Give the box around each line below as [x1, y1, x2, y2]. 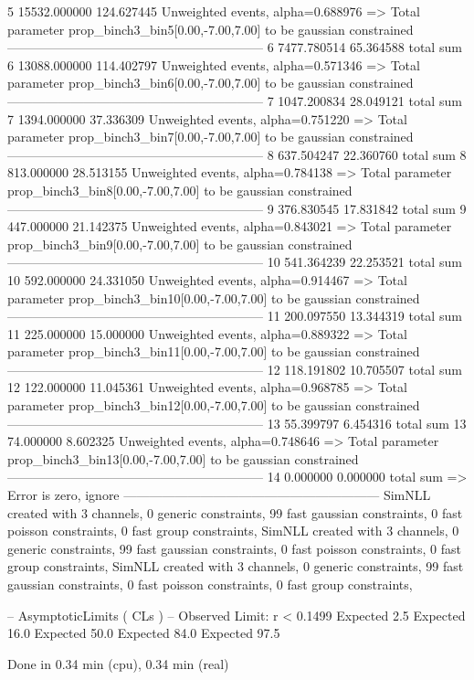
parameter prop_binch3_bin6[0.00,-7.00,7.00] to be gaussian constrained [7, 73, 414, 92]
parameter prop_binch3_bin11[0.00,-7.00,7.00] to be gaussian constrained [7, 342, 420, 361]
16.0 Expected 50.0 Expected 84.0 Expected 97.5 [7, 623, 280, 643]
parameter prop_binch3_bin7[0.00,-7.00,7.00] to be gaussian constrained [7, 127, 414, 146]
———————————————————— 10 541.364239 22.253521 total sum [7, 252, 462, 271]
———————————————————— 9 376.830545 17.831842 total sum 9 [7, 198, 467, 218]
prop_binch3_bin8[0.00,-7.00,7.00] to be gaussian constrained [7, 180, 353, 199]
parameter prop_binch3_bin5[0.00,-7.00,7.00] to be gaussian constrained [7, 19, 414, 38]
